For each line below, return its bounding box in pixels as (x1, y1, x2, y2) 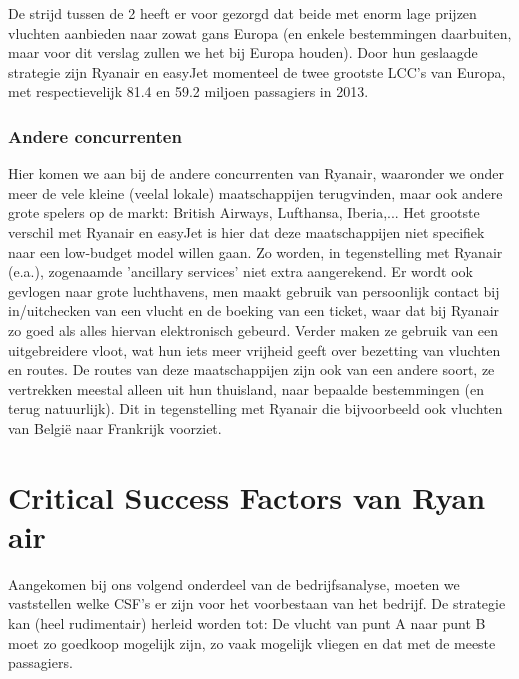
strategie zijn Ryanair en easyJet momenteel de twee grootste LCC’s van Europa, (8, 61, 506, 82)
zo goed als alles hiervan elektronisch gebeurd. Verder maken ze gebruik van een (8, 319, 499, 340)
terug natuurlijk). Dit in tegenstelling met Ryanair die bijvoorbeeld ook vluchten (8, 398, 503, 419)
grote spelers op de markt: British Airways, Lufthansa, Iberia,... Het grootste (8, 202, 480, 223)
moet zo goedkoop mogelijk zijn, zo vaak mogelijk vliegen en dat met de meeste (8, 632, 496, 653)
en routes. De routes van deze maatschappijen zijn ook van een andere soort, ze (8, 359, 495, 380)
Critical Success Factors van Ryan (8, 476, 486, 517)
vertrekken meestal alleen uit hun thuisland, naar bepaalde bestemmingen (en (8, 378, 484, 399)
